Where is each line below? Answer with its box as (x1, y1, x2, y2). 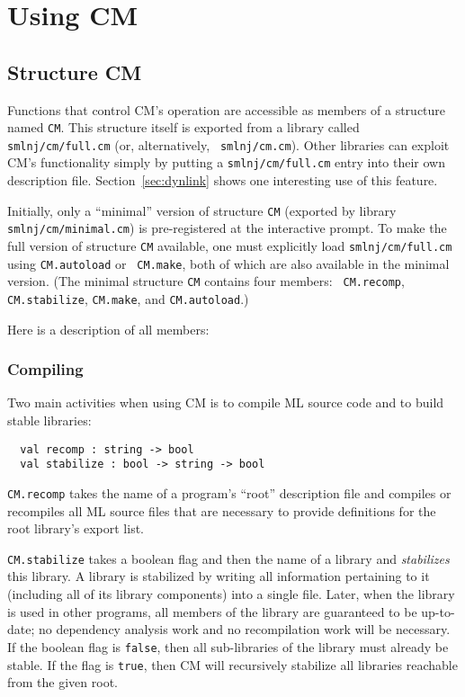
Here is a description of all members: (7, 319, 210, 338)
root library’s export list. (7, 519, 145, 538)
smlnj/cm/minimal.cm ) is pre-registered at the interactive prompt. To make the (7, 219, 447, 237)
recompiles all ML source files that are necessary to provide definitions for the (7, 501, 436, 520)
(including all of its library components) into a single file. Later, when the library (7, 585, 455, 603)
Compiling (7, 358, 84, 380)
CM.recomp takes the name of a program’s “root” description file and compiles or (7, 483, 452, 502)
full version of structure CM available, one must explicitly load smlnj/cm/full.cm (7, 237, 452, 255)
